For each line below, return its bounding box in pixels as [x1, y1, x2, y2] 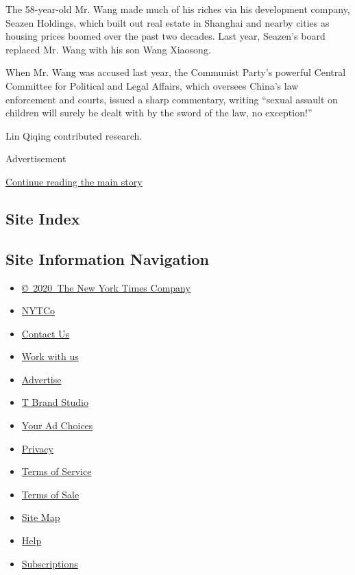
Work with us [21, 349, 79, 363]
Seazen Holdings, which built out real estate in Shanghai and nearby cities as [5, 15, 330, 29]
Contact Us [21, 326, 70, 340]
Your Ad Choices [21, 418, 93, 433]
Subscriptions [21, 556, 78, 570]
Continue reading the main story [5, 174, 143, 188]
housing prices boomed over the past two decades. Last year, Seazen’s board [5, 29, 326, 43]
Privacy [21, 441, 53, 455]
